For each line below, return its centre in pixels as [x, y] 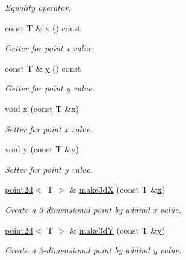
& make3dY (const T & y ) [118, 230]
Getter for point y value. [50, 88]
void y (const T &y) [42, 149]
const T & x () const [43, 27]
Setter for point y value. [49, 169]
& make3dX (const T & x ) [118, 189]
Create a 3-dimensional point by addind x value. [93, 209]
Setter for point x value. [49, 128]
